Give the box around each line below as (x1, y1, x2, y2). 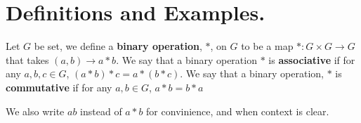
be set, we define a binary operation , (34, 39, 202, 53)
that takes (6, 52, 49, 67)
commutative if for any (6, 79, 112, 94)
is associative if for (268, 52, 355, 67)
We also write (6, 103, 65, 118)
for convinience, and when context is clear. (146, 103, 329, 118)
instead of (80, 103, 122, 118)
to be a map (241, 39, 294, 53)
